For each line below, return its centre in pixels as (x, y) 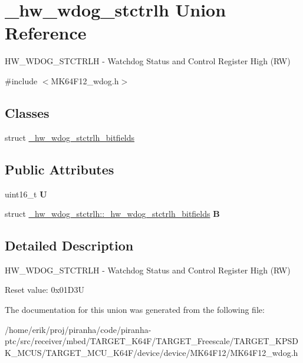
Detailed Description (69, 245)
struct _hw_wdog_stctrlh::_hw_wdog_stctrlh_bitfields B (112, 214)
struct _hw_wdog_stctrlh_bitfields (70, 137)
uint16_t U (26, 194)
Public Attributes (60, 169)
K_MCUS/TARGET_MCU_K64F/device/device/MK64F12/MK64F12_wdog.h (151, 352)
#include (21, 80)
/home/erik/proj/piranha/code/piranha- (78, 329)
